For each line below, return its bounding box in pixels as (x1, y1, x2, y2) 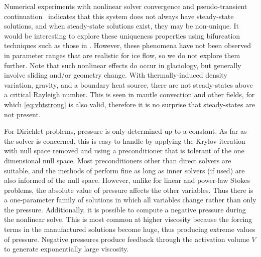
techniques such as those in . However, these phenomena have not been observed (4, 40, 251, 51)
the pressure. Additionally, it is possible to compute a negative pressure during (4, 204, 246, 214)
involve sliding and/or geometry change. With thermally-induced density (4, 70, 227, 80)
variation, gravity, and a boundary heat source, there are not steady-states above (4, 79, 253, 90)
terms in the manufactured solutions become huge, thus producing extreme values (4, 224, 255, 234)
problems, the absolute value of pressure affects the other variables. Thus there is (4, 184, 253, 195)
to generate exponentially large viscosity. (4, 243, 129, 254)
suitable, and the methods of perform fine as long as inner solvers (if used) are (4, 165, 245, 175)
